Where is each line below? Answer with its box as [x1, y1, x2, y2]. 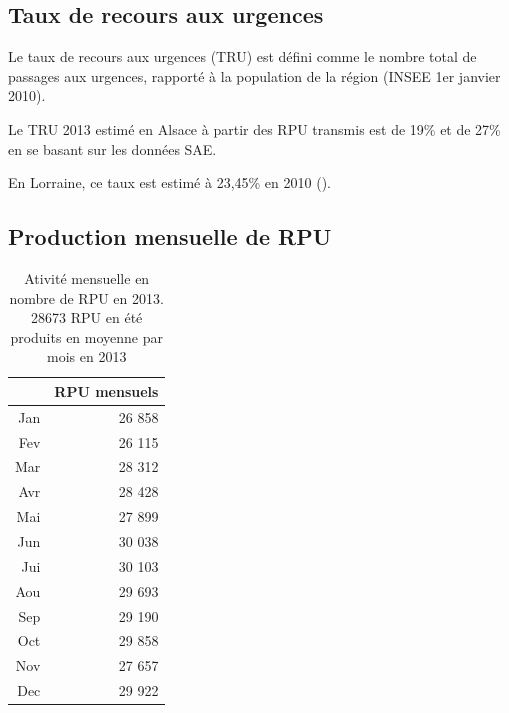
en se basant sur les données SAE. [8, 138, 217, 159]
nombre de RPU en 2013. [9, 287, 164, 308]
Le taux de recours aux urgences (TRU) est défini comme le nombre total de [8, 46, 477, 67]
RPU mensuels [54, 380, 159, 401]
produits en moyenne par [10, 326, 164, 347]
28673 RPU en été [31, 307, 143, 328]
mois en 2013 [47, 346, 127, 367]
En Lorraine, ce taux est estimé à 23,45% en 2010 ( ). [8, 172, 331, 193]
